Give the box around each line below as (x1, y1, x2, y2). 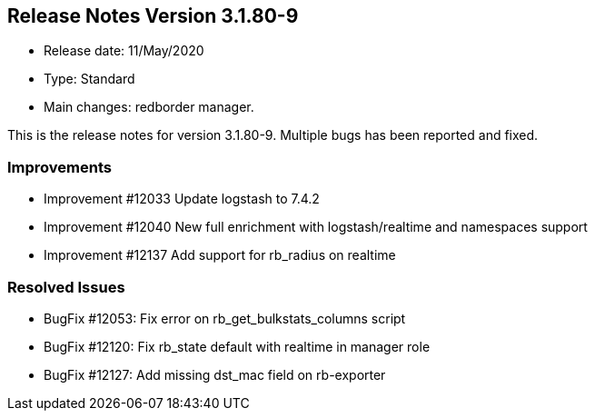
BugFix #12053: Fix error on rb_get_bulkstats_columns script (44, 310, 406, 326)
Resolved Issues (7, 277, 125, 296)
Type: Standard (44, 71, 135, 87)
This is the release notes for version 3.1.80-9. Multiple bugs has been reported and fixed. (7, 127, 539, 144)
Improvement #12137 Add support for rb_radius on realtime (44, 247, 396, 264)
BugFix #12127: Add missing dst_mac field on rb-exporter (44, 366, 386, 383)
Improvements (7, 157, 112, 176)
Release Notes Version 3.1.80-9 (7, 5, 299, 27)
